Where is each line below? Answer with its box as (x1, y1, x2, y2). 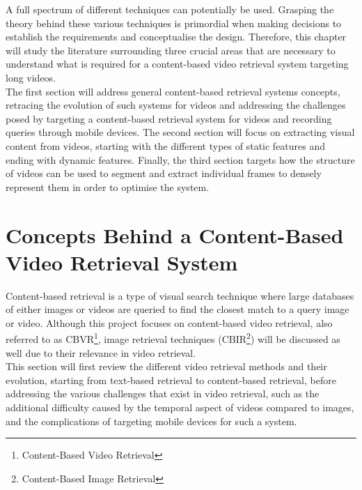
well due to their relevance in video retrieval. (6, 345, 196, 360)
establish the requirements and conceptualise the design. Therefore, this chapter (6, 29, 347, 44)
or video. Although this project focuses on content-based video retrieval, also (6, 315, 333, 330)
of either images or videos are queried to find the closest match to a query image (6, 302, 349, 316)
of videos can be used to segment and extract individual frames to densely (6, 166, 322, 181)
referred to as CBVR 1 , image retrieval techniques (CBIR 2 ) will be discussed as (6, 330, 340, 346)
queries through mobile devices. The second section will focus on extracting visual (6, 125, 355, 139)
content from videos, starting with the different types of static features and (6, 138, 326, 153)
